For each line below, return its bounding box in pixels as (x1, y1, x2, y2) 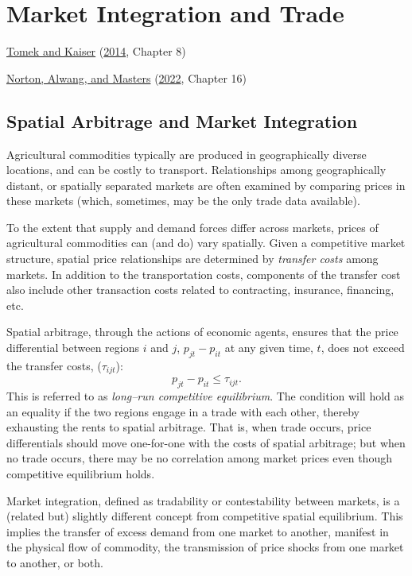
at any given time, (224, 339, 313, 356)
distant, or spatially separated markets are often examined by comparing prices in (6, 176, 406, 193)
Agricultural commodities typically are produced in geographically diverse (6, 145, 367, 162)
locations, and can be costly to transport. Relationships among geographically (6, 161, 387, 178)
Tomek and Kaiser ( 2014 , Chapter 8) (6, 43, 186, 60)
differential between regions (6, 339, 139, 356)
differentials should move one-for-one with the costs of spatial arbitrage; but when (6, 434, 406, 450)
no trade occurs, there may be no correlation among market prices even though (6, 450, 392, 466)
